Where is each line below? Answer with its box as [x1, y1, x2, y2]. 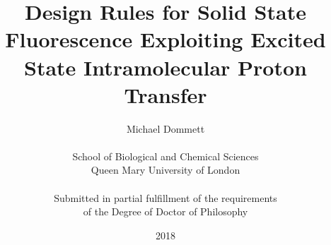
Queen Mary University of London [91, 162, 240, 177]
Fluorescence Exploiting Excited [5, 25, 326, 54]
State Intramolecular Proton [24, 52, 307, 81]
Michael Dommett [126, 121, 205, 136]
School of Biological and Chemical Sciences [72, 148, 259, 163]
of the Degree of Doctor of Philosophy [83, 204, 248, 219]
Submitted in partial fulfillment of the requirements [54, 190, 277, 205]
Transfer [124, 80, 207, 109]
